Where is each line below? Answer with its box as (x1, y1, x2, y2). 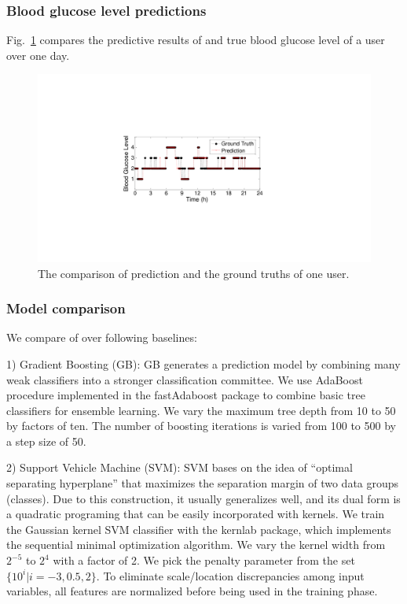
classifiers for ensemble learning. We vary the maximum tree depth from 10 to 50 (6, 402, 396, 418)
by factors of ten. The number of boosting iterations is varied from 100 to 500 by (6, 417, 396, 434)
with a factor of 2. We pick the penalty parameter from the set (53, 552, 355, 569)
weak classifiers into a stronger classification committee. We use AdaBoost (6, 371, 363, 387)
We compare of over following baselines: (6, 329, 197, 346)
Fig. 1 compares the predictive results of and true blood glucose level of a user (6, 31, 385, 48)
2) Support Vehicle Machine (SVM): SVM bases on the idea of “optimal (6, 459, 353, 476)
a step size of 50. (6, 432, 86, 449)
